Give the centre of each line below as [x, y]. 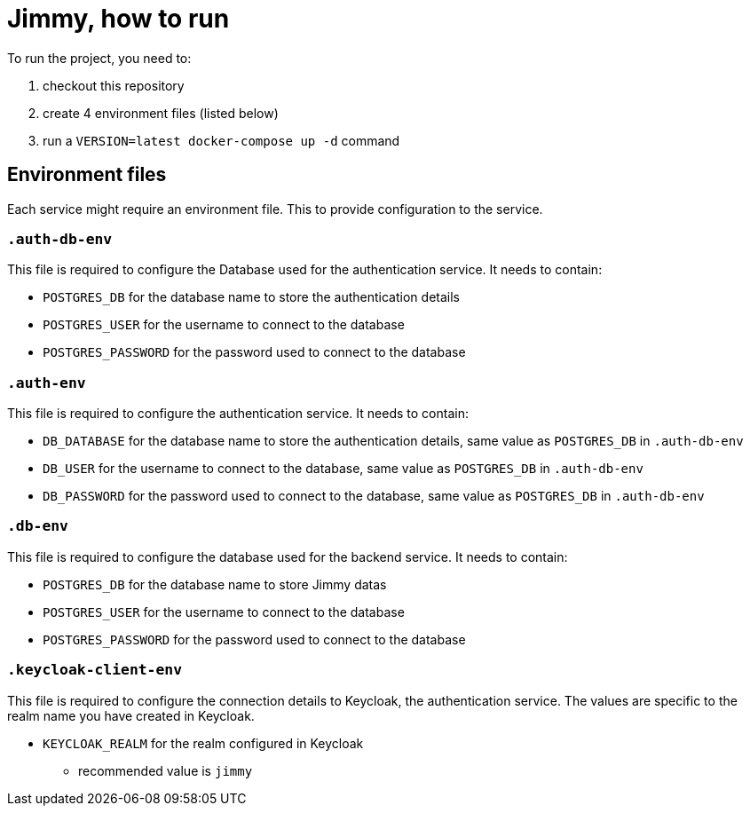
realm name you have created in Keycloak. [131, 715]
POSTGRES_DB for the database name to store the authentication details [251, 297]
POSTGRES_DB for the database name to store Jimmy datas [215, 584]
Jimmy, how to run [118, 19]
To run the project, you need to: [99, 58]
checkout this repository [114, 85]
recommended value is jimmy [166, 770]
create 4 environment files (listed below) [161, 113]
